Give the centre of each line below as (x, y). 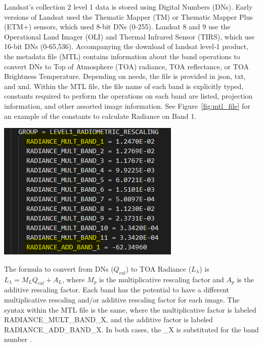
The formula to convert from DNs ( (59, 268)
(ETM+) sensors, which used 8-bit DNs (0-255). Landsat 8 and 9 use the (117, 27)
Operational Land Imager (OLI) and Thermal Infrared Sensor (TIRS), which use (129, 36)
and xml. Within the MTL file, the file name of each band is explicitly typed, (124, 86)
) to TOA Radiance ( (159, 268)
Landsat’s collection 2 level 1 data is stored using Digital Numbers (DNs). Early (128, 7)
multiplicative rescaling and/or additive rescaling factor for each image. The (122, 299)
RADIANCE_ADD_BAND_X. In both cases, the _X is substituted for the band (131, 329)
